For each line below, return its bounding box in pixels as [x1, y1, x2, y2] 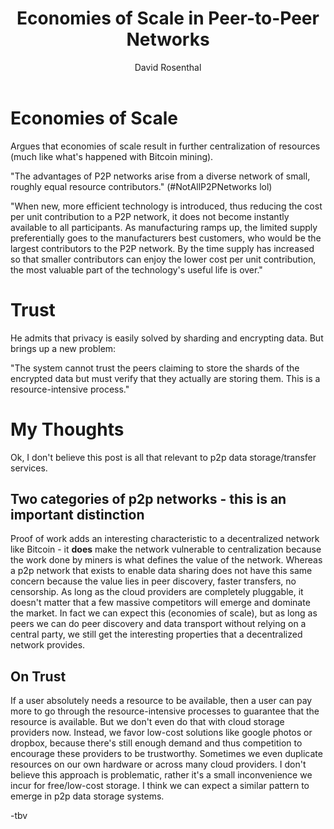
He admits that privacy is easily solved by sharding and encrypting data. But [10, 332, 324, 344]
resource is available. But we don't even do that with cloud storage [10, 716, 285, 728]
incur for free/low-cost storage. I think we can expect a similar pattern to [10, 780, 310, 792]
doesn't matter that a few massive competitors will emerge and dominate [10, 597, 311, 609]
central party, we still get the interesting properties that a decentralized [10, 628, 303, 641]
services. [10, 462, 48, 474]
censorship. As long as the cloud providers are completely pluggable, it [10, 586, 304, 598]
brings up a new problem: [10, 342, 117, 354]
